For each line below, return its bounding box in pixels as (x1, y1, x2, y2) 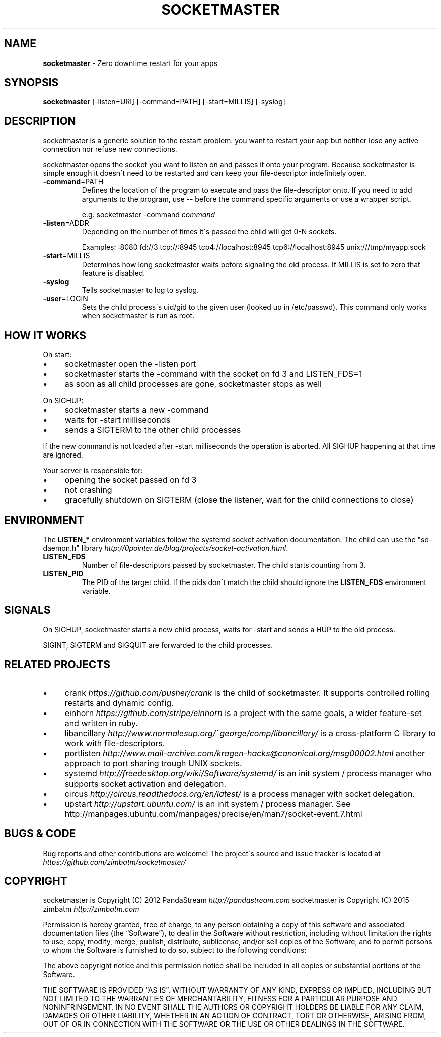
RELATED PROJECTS (4, 658, 110, 671)
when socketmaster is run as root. (82, 311, 195, 320)
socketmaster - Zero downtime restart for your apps (43, 58, 217, 68)
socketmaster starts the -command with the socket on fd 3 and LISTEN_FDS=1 (64, 369, 362, 379)
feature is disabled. (82, 269, 145, 278)
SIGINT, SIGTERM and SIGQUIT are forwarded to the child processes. (43, 640, 273, 650)
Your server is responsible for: (43, 466, 143, 475)
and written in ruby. (64, 718, 138, 728)
